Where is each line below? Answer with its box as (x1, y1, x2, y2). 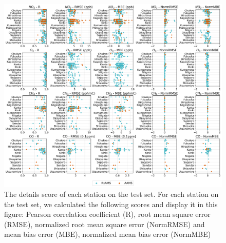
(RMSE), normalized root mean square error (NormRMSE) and (4, 218, 205, 229)
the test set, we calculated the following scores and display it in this (4, 198, 218, 209)
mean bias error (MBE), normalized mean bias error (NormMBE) (4, 229, 211, 239)
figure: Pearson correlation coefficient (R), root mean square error (4, 209, 211, 219)
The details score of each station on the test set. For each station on (4, 189, 219, 199)
